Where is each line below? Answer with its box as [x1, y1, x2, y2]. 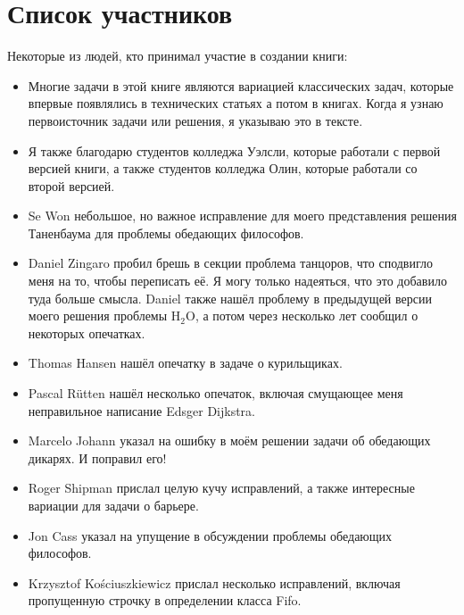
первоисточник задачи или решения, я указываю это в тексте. [28, 111, 363, 129]
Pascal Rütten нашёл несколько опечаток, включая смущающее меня [28, 384, 403, 403]
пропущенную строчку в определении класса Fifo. [28, 591, 302, 610]
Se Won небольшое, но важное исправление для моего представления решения [28, 206, 457, 225]
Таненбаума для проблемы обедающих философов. [28, 223, 304, 242]
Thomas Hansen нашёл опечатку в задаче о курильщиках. [28, 353, 343, 372]
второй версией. [28, 176, 115, 195]
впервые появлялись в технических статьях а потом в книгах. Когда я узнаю [28, 94, 443, 112]
